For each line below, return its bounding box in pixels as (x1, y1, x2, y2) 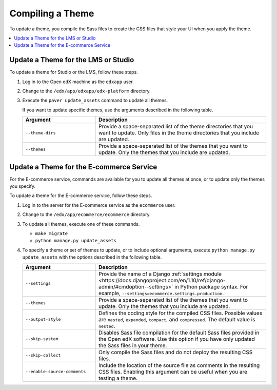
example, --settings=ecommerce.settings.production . (98, 289, 224, 297)
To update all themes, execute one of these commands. (22, 221, 140, 227)
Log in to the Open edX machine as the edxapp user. (22, 79, 134, 85)
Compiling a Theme (9, 8, 94, 19)
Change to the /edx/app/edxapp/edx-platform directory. (22, 88, 151, 94)
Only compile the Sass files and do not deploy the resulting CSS (98, 348, 253, 356)
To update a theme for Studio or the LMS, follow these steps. (9, 69, 138, 75)
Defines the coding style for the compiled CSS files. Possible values (98, 309, 263, 317)
